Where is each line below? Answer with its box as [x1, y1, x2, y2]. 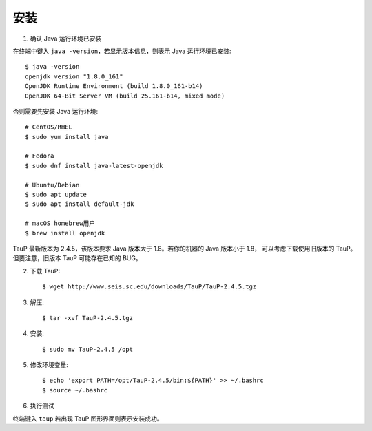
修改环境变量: [30, 361, 69, 369]
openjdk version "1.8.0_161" [25, 72, 123, 81]
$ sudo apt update [25, 191, 87, 199]
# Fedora [25, 152, 54, 160]
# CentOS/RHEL [25, 123, 72, 131]
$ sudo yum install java [25, 133, 109, 140]
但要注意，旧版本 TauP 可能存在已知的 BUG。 [12, 254, 142, 262]
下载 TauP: [30, 266, 61, 275]
